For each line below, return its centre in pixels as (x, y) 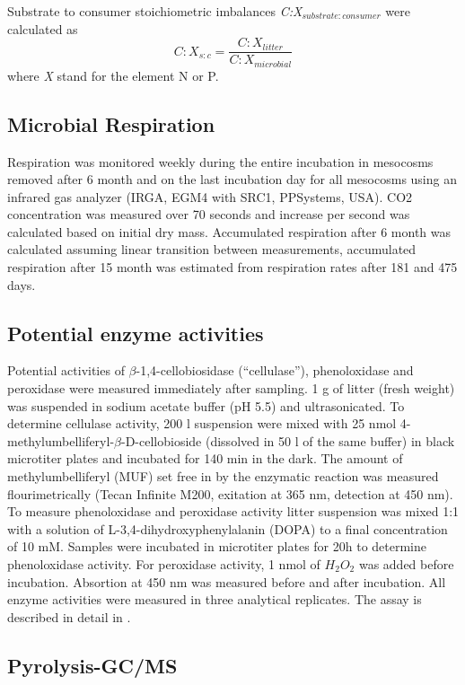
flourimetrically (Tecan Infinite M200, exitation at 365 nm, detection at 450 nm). (230, 493)
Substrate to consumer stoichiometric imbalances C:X (155, 11)
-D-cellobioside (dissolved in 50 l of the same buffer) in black (288, 440)
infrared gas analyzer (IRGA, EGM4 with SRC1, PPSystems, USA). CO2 (210, 196)
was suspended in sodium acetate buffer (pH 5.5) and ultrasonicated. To (206, 405)
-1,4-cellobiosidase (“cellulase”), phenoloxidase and (275, 370)
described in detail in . (69, 616)
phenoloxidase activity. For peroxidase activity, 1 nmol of (164, 563)
